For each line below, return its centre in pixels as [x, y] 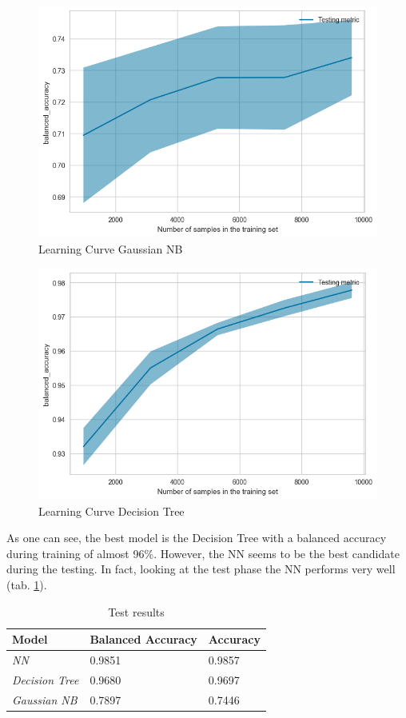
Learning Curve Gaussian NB [111, 249]
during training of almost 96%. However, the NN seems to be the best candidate [203, 553]
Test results [136, 611]
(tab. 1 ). [27, 584]
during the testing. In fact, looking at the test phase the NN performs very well [201, 569]
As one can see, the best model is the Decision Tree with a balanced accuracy [197, 538]
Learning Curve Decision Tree [111, 511]
